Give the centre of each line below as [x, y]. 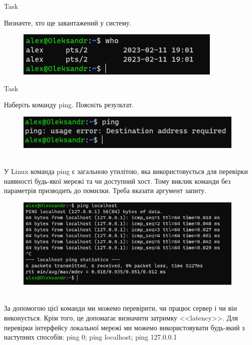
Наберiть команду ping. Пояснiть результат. [69, 105]
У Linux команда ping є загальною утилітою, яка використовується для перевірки [126, 171]
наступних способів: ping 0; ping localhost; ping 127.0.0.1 [90, 337]
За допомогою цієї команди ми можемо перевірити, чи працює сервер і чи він [121, 308]
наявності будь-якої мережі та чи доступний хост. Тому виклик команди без [117, 181]
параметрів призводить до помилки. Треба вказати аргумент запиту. [105, 190]
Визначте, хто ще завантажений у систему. [68, 22]
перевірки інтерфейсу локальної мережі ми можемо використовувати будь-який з [124, 327]
